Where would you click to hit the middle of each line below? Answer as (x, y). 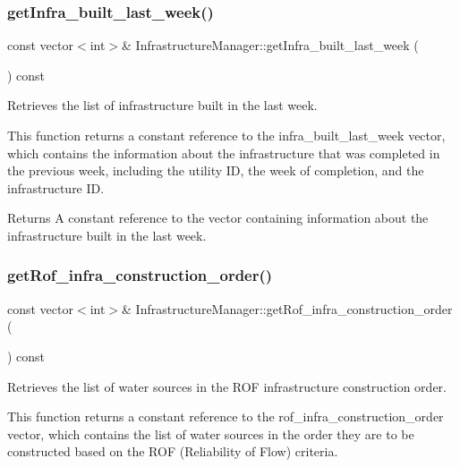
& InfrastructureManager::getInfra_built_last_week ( (270, 45)
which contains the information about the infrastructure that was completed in (224, 153)
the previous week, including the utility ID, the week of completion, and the (216, 170)
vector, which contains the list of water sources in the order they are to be (211, 433)
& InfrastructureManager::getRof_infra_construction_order (287, 308)
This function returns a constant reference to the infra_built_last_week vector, (226, 135)
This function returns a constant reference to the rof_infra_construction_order (226, 416)
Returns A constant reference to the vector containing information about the (218, 218)
